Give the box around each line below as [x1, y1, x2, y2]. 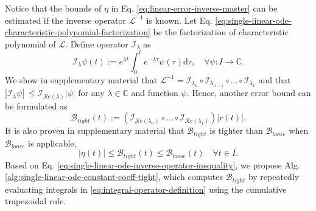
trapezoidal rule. [5, 195, 66, 207]
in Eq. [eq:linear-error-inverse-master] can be [111, 2, 278, 14]
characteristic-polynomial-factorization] [5, 26, 150, 38]
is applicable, [27, 136, 77, 149]
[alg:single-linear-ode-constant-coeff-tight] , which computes [5, 170, 223, 183]
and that [258, 73, 291, 86]
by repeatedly [248, 170, 300, 183]
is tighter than [209, 124, 263, 137]
